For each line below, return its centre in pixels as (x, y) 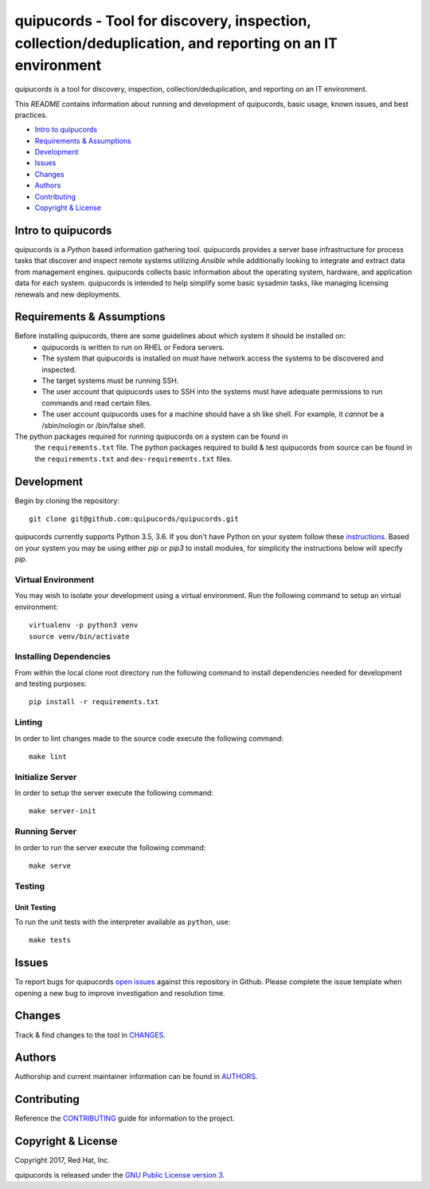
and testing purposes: (51, 684)
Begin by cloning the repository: (67, 500)
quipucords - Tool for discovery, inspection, (163, 21)
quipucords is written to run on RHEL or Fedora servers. (133, 347)
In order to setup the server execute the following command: (114, 793)
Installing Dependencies (63, 656)
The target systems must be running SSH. (110, 380)
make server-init (63, 811)
